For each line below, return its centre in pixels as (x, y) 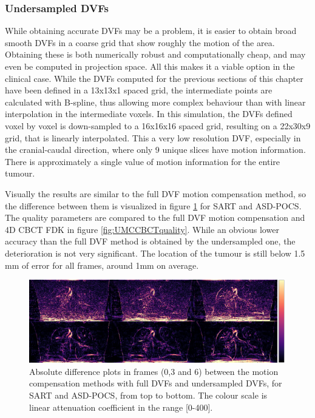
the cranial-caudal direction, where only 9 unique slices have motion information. (155, 150)
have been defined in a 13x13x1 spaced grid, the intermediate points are (139, 90)
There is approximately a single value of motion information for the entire (143, 161)
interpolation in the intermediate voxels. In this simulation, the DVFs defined (149, 114)
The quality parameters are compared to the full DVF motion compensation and (155, 217)
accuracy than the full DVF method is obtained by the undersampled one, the (150, 241)
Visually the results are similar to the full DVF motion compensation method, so (156, 193)
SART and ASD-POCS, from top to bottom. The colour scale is (148, 395)
